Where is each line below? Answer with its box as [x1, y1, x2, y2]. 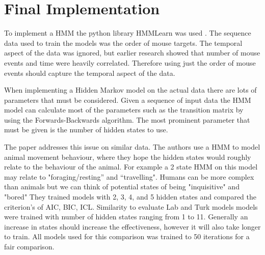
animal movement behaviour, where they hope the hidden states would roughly [4, 151, 251, 162]
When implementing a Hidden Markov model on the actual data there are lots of [4, 84, 257, 95]
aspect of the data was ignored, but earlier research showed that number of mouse [4, 47, 260, 58]
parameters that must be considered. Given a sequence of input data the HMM [4, 94, 251, 105]
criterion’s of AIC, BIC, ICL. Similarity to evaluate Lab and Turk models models [4, 201, 258, 212]
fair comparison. [4, 241, 55, 251]
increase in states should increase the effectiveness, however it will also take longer [4, 221, 261, 232]
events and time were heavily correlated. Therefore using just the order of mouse [4, 57, 256, 68]
